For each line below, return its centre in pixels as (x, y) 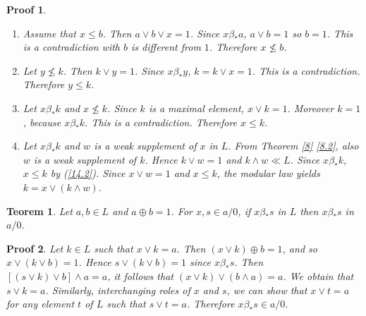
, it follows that (140, 275)
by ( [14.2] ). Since (88, 173)
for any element (41, 304)
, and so (300, 248)
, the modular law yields (268, 173)
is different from (166, 47)
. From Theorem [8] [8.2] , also (293, 146)
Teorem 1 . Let (39, 211)
